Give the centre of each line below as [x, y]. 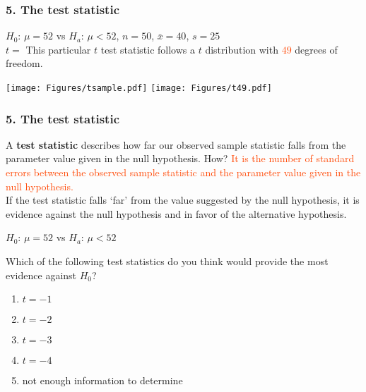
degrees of [316, 49]
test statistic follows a [148, 49]
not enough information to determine [102, 380]
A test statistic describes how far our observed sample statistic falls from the [176, 144]
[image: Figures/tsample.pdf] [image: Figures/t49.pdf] [139, 88]
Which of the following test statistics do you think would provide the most [167, 261]
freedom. [24, 63]
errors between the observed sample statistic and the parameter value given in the [183, 172]
